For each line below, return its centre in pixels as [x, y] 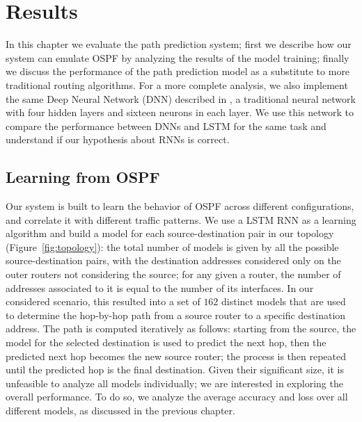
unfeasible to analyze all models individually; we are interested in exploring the [174, 383]
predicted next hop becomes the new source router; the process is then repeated [176, 356]
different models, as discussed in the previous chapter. [120, 410]
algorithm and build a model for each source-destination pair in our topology [170, 233]
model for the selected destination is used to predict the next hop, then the [166, 342]
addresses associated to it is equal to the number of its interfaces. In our [160, 287]
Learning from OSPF [83, 177]
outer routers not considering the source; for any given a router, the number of [173, 274]
